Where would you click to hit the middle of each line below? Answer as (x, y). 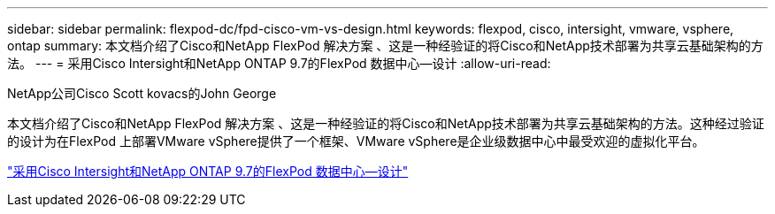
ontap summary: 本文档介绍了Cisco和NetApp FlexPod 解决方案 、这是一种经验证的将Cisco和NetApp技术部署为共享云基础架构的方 (385, 46)
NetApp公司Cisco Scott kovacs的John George (142, 93)
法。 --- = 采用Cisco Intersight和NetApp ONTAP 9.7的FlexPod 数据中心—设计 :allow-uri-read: (279, 63)
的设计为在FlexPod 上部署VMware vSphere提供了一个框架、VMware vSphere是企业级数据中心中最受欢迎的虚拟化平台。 (356, 141)
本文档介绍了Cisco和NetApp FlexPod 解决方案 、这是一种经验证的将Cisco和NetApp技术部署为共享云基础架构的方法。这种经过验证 (386, 123)
